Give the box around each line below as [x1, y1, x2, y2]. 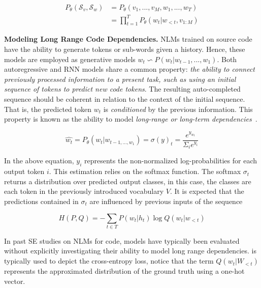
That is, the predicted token [4, 103, 92, 114]
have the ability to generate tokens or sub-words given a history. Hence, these [4, 43, 245, 54]
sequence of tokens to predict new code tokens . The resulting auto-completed [4, 83, 241, 94]
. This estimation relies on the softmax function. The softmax [49, 166, 241, 177]
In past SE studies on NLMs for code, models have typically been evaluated [4, 235, 240, 246]
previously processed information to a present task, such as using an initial [4, 73, 236, 84]
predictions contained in [4, 195, 79, 206]
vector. [4, 275, 25, 286]
